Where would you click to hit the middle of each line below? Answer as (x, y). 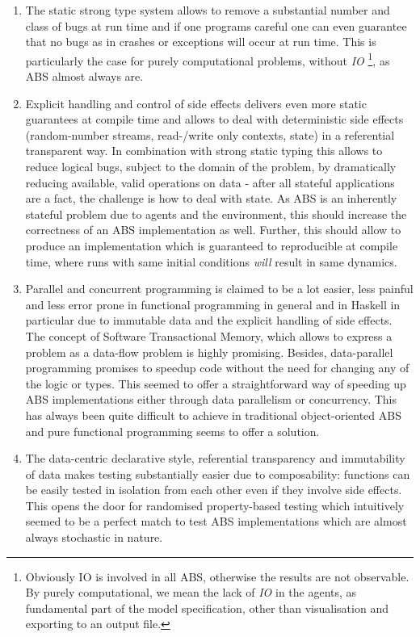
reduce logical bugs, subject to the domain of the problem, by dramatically (211, 166)
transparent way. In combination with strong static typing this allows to (204, 151)
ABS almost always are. (84, 76)
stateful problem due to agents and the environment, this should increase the (216, 214)
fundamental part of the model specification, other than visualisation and (207, 608)
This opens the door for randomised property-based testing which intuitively (215, 505)
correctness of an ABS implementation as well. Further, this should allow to (213, 230)
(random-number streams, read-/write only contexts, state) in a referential (210, 134)
